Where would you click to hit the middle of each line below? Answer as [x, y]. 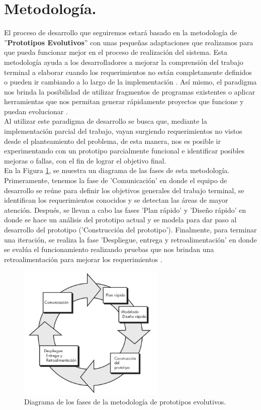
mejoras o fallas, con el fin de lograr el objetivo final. [85, 160]
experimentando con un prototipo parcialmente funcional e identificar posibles [124, 151]
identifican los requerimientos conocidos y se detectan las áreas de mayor [116, 200]
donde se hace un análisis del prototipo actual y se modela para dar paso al [120, 220]
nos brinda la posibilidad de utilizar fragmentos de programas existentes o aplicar [129, 91]
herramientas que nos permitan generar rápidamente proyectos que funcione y [124, 101]
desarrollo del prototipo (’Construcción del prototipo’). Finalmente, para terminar [130, 229]
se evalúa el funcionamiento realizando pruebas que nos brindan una [109, 249]
